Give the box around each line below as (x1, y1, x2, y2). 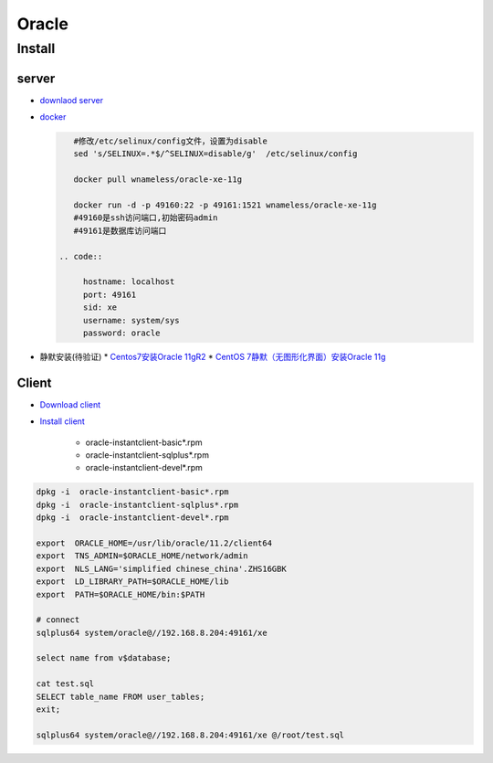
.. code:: (58, 251, 103, 261)
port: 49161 (82, 289, 137, 300)
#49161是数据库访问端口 (73, 225, 167, 236)
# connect (36, 615, 80, 625)
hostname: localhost (82, 277, 175, 287)
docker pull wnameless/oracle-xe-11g (73, 175, 242, 185)
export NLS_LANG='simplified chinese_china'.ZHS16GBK (36, 563, 287, 574)
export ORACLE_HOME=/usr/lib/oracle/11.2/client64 (36, 537, 273, 548)
